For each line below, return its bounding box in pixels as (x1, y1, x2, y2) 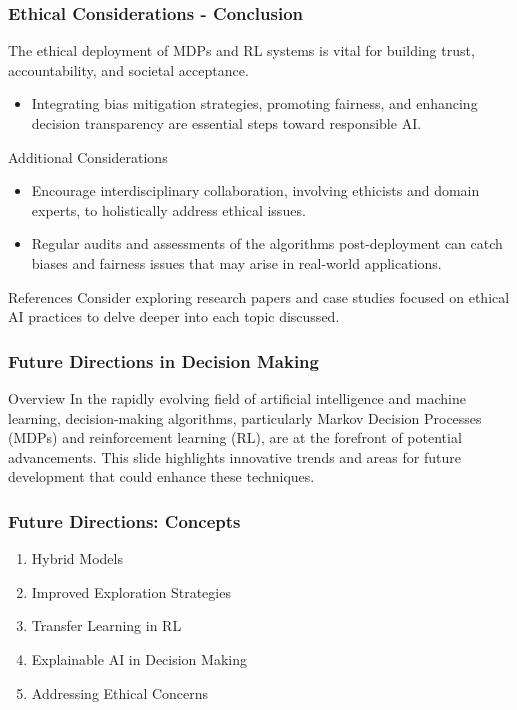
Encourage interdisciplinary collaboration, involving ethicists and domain (31, 180, 480, 201)
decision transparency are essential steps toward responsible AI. (31, 113, 422, 133)
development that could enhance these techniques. (8, 466, 315, 487)
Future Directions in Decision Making (8, 348, 319, 373)
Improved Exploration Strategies (31, 581, 231, 602)
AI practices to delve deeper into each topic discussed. (8, 306, 340, 327)
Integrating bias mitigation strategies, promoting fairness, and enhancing (31, 93, 478, 114)
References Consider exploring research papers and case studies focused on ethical (8, 286, 510, 307)
